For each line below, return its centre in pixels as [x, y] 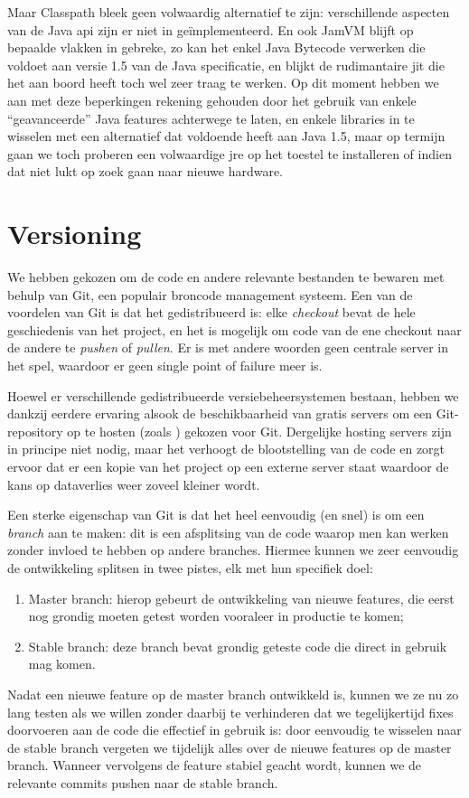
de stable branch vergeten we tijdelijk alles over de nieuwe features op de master [230, 747]
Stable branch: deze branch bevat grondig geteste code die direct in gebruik [238, 646]
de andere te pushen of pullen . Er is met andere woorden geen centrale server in [228, 347]
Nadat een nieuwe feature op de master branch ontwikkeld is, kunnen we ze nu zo [233, 694]
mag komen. [62, 664]
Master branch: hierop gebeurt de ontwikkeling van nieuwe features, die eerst [241, 598]
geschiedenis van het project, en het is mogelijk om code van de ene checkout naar [234, 329]
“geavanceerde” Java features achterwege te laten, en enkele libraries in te [211, 118]
